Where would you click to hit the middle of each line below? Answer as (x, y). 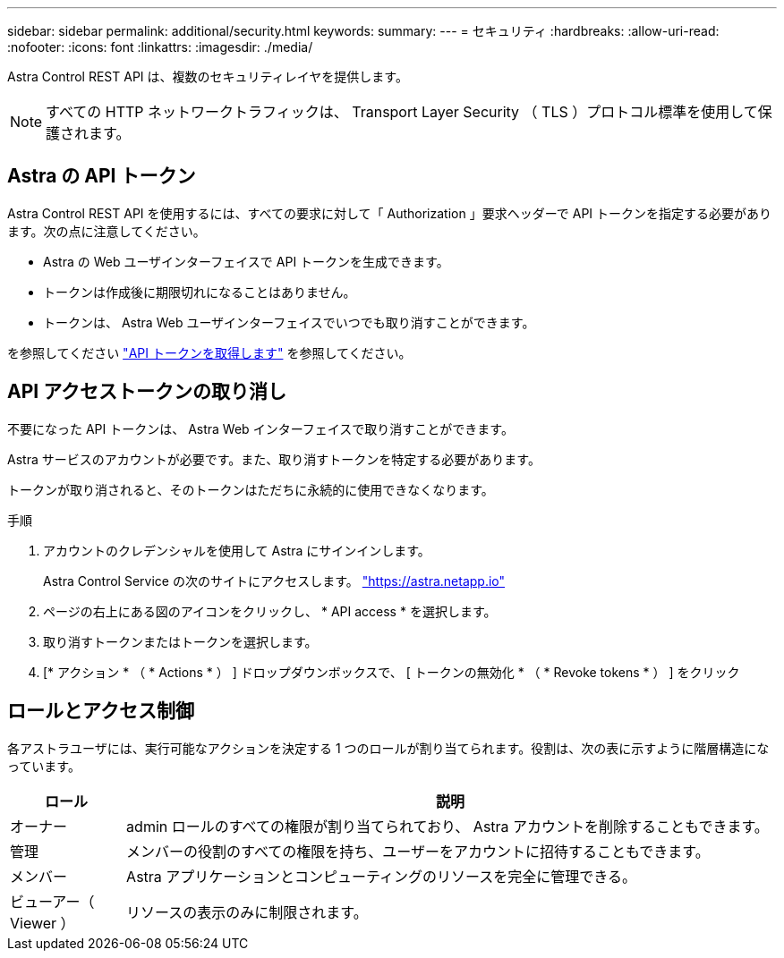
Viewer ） (43, 923)
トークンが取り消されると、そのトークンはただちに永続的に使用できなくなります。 (251, 489)
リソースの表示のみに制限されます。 (247, 912)
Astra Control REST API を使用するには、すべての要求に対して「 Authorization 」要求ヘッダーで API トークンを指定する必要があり (390, 213)
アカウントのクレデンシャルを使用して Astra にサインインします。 (237, 550)
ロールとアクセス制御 (101, 711)
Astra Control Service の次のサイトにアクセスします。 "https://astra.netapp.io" (274, 581)
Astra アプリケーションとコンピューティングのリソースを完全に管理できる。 (381, 876)
